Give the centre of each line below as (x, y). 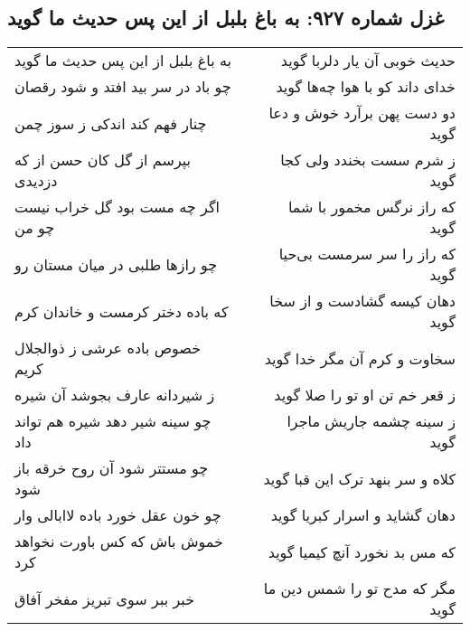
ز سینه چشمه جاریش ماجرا (371, 421)
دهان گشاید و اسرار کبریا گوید (363, 515)
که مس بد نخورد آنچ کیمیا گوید (362, 551)
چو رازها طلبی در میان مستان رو (116, 264)
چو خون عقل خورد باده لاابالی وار (118, 515)
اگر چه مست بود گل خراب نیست (117, 207)
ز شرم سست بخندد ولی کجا (368, 160)
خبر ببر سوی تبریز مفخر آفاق (105, 598)
